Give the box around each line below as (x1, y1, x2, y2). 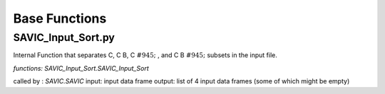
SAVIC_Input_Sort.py (13, 31, 115, 44)
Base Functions (13, 11, 107, 26)
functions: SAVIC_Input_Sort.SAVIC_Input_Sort (13, 64, 149, 72)
